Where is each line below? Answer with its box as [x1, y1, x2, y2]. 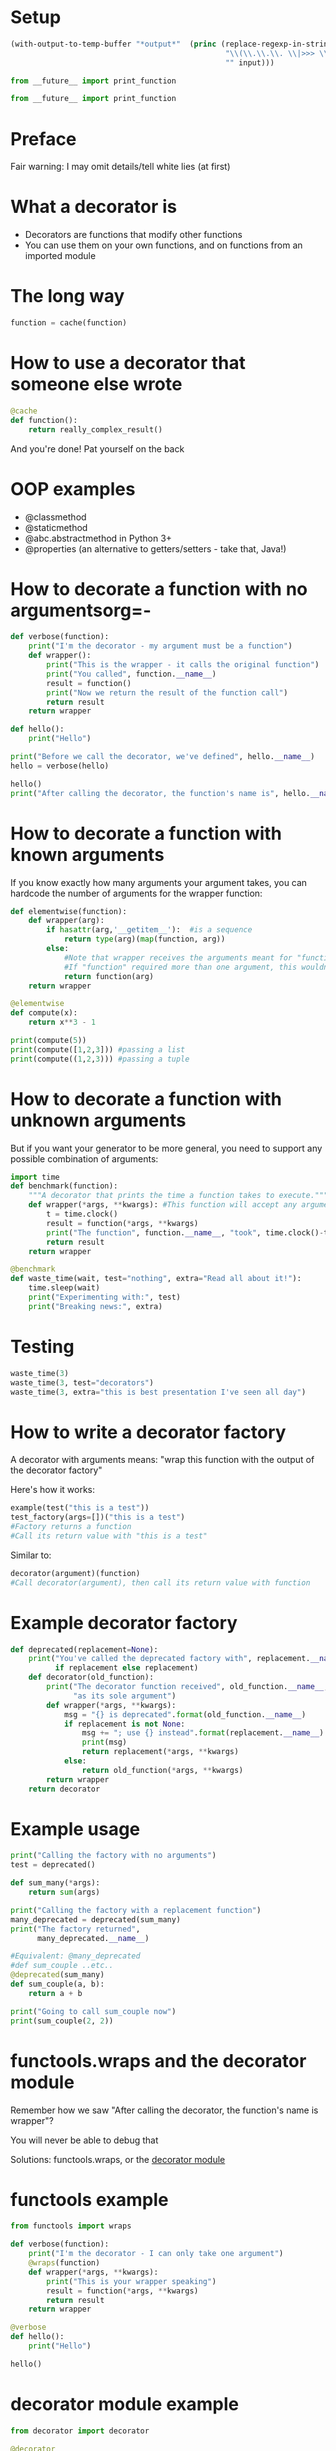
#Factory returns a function [10, 1522, 132, 1532]
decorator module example [10, 2393, 240, 2415]
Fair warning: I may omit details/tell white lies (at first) [10, 161, 231, 173]
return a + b [28, 1988, 83, 1998]
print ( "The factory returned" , [10, 1924, 141, 1934]
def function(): [10, 415, 78, 425]
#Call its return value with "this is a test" [10, 1531, 208, 1541]
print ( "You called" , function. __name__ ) [46, 669, 217, 679]
